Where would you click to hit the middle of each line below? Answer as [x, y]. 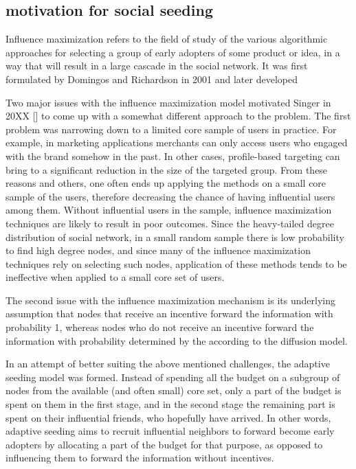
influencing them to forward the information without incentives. [140, 458]
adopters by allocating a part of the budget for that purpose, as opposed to [164, 444]
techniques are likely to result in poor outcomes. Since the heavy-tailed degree [170, 223]
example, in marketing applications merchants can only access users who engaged [177, 142]
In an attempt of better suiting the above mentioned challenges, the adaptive [168, 364]
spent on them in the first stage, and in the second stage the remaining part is [170, 404]
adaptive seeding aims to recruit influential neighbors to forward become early [170, 431]
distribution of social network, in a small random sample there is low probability [175, 237]
